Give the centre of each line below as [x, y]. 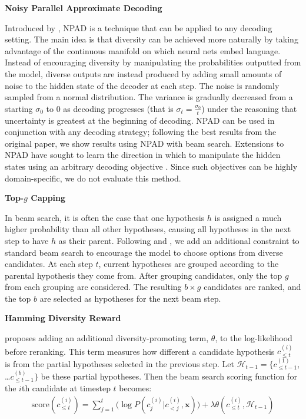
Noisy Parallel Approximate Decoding [84, 8]
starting [19, 108]
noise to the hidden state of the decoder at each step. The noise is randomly [142, 85]
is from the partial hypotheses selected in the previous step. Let [120, 363]
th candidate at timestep [66, 388]
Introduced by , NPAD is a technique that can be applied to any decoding [139, 27]
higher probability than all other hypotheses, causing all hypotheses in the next [148, 229]
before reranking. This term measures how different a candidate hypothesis [140, 351]
